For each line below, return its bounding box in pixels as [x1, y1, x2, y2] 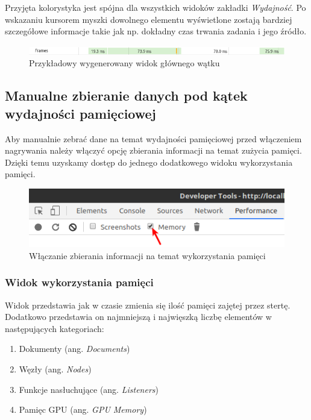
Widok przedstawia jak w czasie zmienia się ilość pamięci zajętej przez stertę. [5, 298, 291, 311]
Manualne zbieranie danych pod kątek [5, 86, 248, 105]
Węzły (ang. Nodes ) [19, 363, 92, 375]
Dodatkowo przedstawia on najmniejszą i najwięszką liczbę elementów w [5, 310, 272, 323]
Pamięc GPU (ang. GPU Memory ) [19, 403, 147, 416]
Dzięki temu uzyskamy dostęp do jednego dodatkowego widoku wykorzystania [5, 155, 293, 168]
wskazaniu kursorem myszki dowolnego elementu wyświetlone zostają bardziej [5, 13, 292, 25]
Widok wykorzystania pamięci [5, 275, 154, 290]
